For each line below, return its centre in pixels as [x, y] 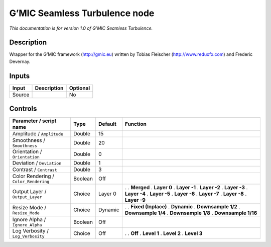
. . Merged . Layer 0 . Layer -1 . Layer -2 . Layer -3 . [186, 188]
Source [21, 95]
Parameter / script [34, 121]
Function [135, 124]
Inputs [20, 76]
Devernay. [20, 61]
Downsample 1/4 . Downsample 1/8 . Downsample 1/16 [191, 213]
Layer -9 [135, 200]
